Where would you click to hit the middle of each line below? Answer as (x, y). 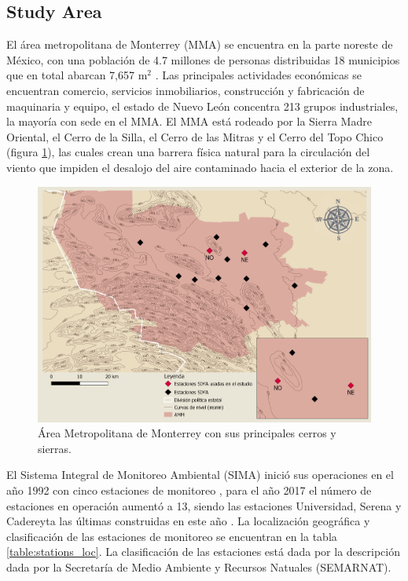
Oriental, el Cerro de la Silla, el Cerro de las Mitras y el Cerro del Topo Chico (195, 136)
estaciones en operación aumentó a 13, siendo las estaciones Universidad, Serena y (204, 505)
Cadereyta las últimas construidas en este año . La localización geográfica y (188, 521)
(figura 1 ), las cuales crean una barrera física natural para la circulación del (188, 152)
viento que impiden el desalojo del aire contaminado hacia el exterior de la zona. (200, 167)
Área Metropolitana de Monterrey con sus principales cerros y (187, 433)
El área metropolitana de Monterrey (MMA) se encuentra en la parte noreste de (200, 44)
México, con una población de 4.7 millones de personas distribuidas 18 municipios (203, 59)
